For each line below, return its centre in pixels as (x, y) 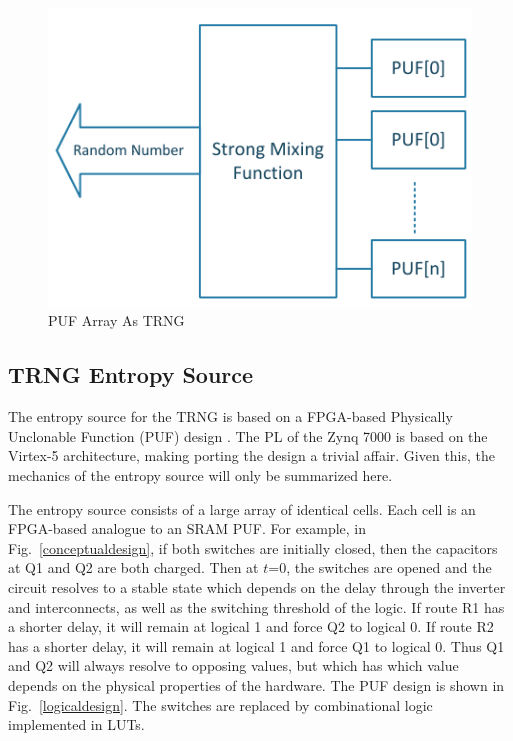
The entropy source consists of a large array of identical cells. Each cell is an (242, 508)
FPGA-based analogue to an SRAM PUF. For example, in (187, 528)
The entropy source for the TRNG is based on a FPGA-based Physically (230, 416)
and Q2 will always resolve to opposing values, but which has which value (233, 665)
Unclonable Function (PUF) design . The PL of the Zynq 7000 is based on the (248, 435)
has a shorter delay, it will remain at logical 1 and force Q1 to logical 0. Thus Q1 (256, 645)
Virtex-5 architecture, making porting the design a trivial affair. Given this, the (252, 455)
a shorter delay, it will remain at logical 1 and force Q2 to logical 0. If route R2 (251, 626)
